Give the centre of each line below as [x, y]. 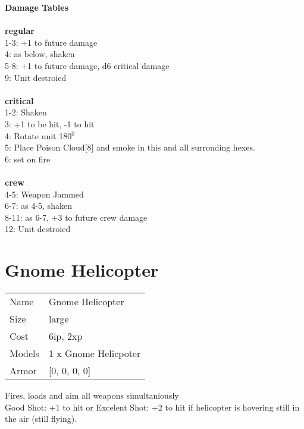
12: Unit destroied [38, 229]
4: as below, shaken [40, 54]
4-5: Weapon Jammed [44, 194]
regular [20, 31]
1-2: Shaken [26, 112]
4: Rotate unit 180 [38, 135]
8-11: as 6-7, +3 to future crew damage [76, 217]
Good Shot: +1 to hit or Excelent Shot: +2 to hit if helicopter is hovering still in [152, 407]
